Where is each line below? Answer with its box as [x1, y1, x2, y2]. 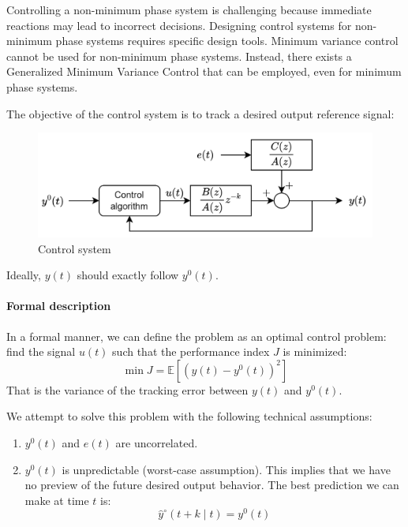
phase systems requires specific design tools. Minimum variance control [55, 32, 399, 49]
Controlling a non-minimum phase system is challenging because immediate [6, 2, 372, 17]
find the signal [6, 343, 76, 360]
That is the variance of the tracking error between [6, 381, 249, 398]
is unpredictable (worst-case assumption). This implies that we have [62, 461, 391, 477]
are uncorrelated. [115, 435, 198, 451]
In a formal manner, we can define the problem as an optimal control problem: [6, 327, 387, 344]
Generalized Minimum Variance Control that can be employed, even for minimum [6, 63, 402, 80]
